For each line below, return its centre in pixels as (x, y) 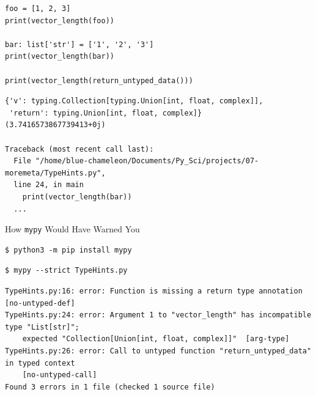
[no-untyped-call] (60, 375)
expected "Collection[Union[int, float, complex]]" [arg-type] (156, 339)
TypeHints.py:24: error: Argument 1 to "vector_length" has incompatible (158, 315)
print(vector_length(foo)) (60, 20)
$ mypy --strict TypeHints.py (66, 271)
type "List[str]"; (42, 327)
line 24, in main (49, 185)
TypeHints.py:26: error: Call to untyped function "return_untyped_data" (158, 351)
